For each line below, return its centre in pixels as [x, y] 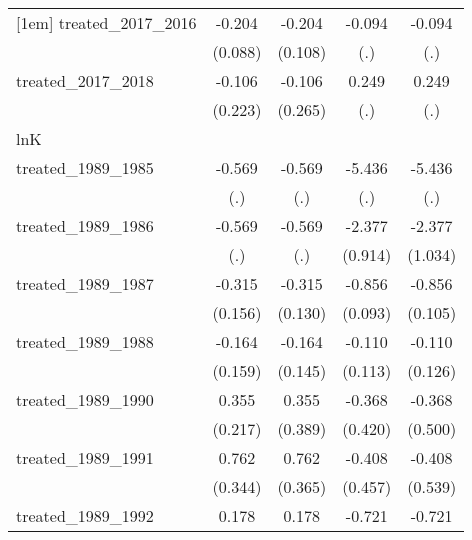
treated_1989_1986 [85, 225]
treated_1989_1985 [85, 167]
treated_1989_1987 [85, 283]
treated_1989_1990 [85, 399]
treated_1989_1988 [85, 341]
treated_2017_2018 [85, 80]
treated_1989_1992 [85, 515]
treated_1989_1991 [85, 457]
